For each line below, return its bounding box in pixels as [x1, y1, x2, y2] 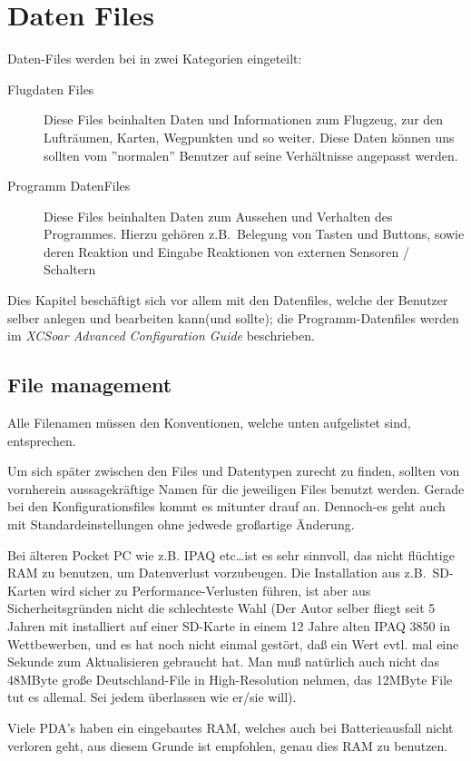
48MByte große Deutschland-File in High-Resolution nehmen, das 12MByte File [7, 669, 453, 688]
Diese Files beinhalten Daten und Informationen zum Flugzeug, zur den [44, 110, 444, 129]
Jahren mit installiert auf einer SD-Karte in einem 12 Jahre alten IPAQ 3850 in [7, 616, 450, 635]
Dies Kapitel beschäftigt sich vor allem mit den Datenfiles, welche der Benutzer [7, 291, 448, 310]
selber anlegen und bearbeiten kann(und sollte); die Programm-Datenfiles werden [7, 308, 459, 327]
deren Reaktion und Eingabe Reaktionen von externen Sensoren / [44, 242, 409, 261]
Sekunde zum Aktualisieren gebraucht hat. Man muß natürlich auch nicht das [7, 652, 439, 671]
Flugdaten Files [7, 79, 94, 98]
